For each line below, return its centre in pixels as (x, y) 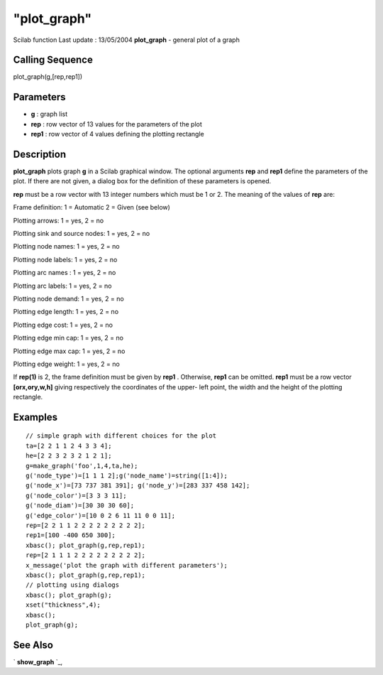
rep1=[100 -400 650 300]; (71, 535)
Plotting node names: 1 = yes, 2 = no (66, 247)
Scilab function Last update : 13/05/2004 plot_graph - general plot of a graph (127, 40)
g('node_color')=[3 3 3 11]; (76, 495)
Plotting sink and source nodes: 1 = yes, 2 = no (82, 233)
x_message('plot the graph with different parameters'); (127, 565)
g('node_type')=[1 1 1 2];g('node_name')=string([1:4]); (127, 476)
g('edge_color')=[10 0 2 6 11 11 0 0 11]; (101, 515)
